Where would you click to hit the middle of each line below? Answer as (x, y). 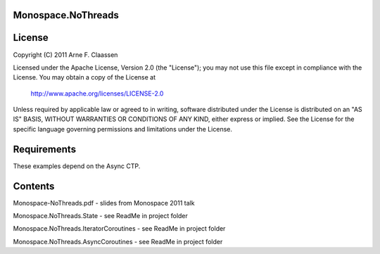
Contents (34, 186)
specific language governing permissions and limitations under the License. (122, 129)
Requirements (45, 149)
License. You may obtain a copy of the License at (84, 77)
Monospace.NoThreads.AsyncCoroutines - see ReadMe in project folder (118, 241)
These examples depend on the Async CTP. (77, 166)
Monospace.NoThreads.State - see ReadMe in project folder (100, 216)
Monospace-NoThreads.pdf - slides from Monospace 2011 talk (104, 203)
